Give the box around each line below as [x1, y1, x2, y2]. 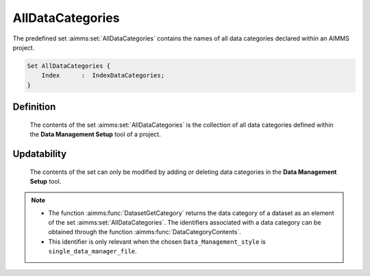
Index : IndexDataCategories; [41, 72, 164, 79]
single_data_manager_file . [48, 247, 137, 255]
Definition [12, 101, 56, 113]
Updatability [12, 148, 67, 160]
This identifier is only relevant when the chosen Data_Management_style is [48, 237, 267, 246]
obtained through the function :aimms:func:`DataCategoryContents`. [48, 228, 241, 236]
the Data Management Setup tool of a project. [29, 130, 161, 138]
